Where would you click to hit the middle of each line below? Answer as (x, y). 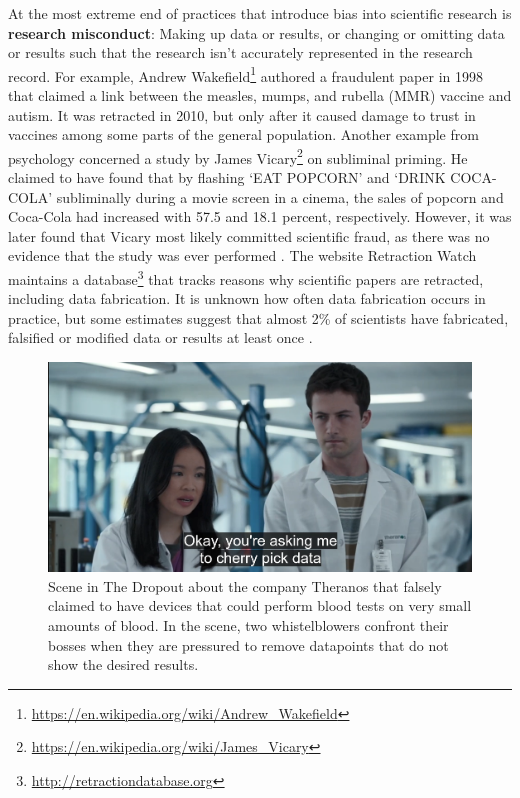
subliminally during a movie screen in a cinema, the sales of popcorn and (280, 196)
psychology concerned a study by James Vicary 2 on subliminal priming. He (238, 156)
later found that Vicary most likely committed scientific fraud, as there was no (249, 235)
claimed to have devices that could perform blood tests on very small (260, 605)
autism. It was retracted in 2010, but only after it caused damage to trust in (242, 114)
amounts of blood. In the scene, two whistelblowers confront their (248, 624)
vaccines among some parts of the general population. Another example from (243, 134)
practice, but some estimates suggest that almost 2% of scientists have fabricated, (258, 317)
